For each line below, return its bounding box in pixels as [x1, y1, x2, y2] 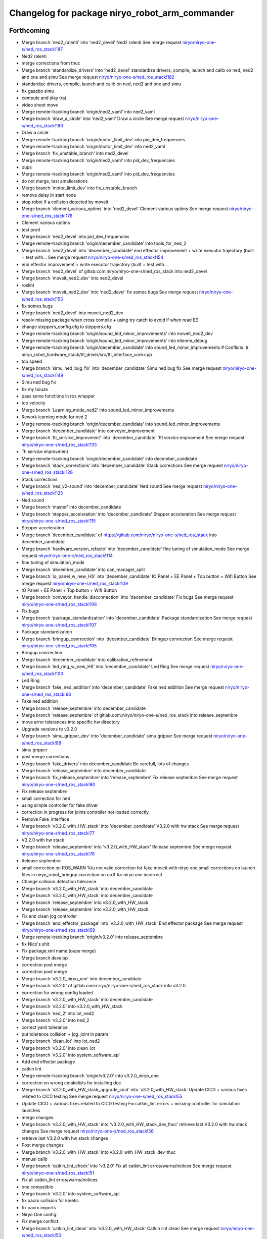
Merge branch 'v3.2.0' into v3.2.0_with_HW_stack [21, 1004, 123, 1010]
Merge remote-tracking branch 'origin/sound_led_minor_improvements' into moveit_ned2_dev [21, 331, 213, 337]
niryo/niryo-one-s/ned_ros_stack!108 [21, 601, 97, 607]
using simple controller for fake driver [21, 802, 98, 808]
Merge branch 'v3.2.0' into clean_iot [21, 1045, 95, 1051]
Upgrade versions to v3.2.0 [21, 726, 78, 732]
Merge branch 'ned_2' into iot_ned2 [21, 1010, 94, 1016]
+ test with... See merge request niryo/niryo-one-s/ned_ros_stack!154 [21, 254, 164, 260]
